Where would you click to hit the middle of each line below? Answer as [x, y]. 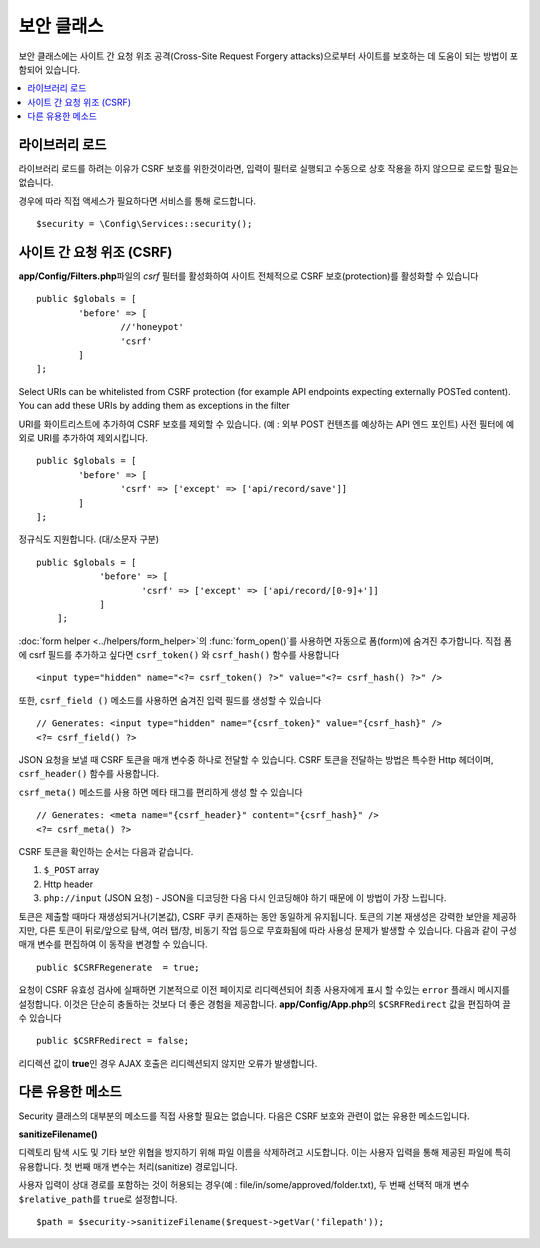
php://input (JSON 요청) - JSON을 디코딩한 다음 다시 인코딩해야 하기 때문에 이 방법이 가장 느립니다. [245, 898]
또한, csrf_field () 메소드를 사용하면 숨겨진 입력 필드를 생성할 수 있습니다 [170, 700]
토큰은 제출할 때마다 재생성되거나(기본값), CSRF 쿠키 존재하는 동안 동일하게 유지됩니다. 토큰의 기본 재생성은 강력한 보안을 [254, 916]
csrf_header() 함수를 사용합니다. [89, 774]
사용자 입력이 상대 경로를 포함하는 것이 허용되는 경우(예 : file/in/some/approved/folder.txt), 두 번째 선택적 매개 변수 [244, 1185]
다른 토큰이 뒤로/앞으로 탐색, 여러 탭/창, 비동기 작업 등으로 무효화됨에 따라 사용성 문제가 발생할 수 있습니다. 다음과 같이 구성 [278, 930]
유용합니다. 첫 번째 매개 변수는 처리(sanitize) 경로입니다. [128, 1166]
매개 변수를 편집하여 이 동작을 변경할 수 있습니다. [113, 944]
